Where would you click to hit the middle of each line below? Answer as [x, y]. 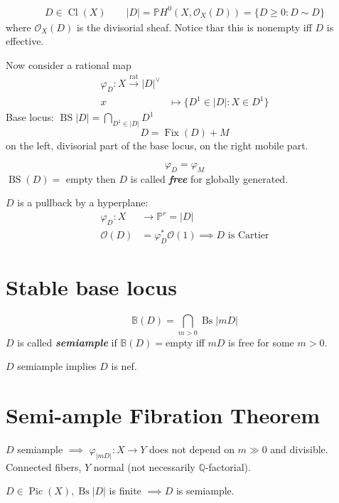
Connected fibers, [44, 466]
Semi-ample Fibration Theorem [163, 414]
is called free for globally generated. [209, 178]
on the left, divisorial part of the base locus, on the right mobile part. [157, 145]
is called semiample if [67, 342]
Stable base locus [91, 287]
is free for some [261, 342]
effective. [25, 41]
